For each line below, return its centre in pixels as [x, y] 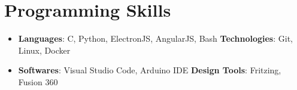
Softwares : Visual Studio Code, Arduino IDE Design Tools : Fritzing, [150, 70]
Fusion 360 [38, 81]
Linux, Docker [44, 50]
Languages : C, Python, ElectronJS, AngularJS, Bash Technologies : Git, [155, 38]
